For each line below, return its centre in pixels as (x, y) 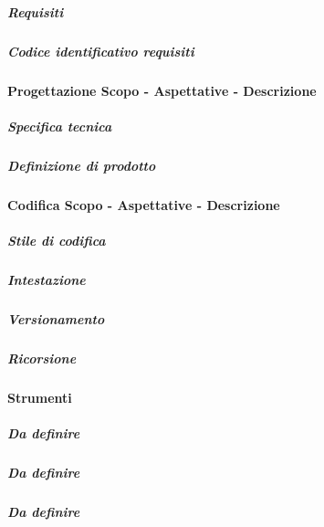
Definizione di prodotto (82, 165)
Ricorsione (42, 358)
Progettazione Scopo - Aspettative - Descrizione (162, 90)
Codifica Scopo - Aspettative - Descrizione (144, 204)
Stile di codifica (57, 240)
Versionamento (56, 318)
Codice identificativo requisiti (101, 51)
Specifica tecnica (60, 126)
